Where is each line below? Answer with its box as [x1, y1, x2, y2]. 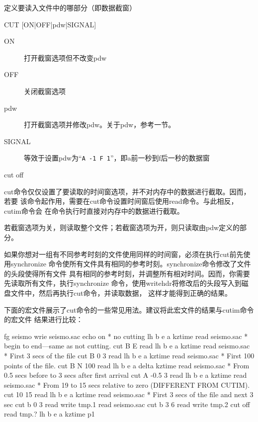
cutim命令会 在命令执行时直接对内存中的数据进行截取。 [4, 205, 184, 216]
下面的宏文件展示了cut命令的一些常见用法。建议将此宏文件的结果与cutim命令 [4, 304, 254, 315]
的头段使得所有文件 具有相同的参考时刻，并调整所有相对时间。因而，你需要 [4, 268, 250, 278]
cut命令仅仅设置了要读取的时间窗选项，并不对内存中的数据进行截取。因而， [4, 186, 251, 196]
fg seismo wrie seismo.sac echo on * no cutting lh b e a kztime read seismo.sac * [4, 331, 248, 341]
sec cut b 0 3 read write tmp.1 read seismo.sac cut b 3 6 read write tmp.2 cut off [4, 399, 250, 409]
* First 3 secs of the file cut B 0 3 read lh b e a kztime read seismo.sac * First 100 [4, 350, 255, 360]
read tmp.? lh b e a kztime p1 [4, 409, 95, 419]
